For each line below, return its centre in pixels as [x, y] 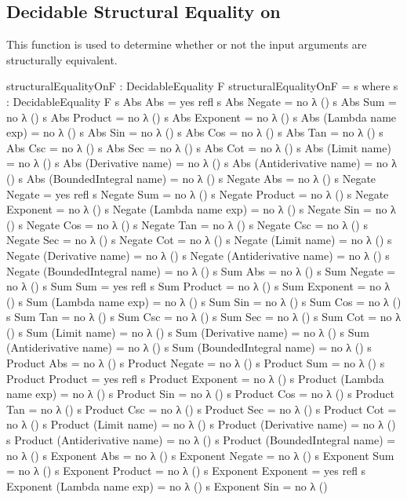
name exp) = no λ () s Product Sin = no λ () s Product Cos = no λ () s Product [201, 394]
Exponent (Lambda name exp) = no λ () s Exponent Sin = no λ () [167, 485]
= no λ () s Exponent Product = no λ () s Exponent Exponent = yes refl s [186, 471]
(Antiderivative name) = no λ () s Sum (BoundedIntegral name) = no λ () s [189, 347]
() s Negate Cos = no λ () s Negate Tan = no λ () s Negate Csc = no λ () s [187, 224]
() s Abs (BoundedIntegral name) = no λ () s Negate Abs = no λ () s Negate [191, 178]
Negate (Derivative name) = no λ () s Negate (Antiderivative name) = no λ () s [198, 255]
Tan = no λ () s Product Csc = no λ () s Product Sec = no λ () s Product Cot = [202, 409]
